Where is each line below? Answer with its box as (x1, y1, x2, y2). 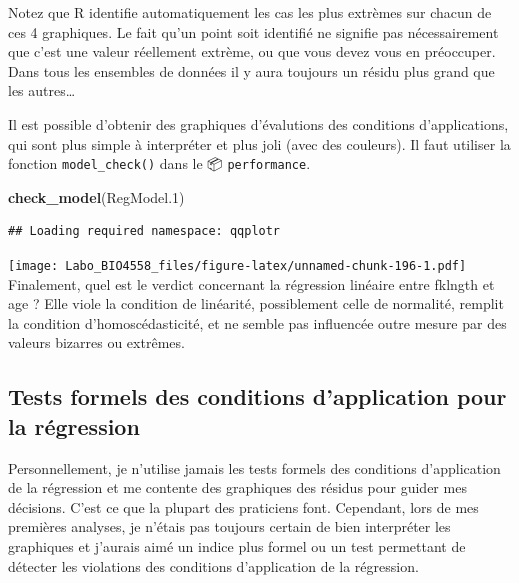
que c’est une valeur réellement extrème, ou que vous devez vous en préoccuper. (8, 41, 496, 62)
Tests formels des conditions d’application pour (8, 381, 507, 412)
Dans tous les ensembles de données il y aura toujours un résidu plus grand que (8, 60, 495, 81)
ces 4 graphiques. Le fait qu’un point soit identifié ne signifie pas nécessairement (8, 21, 499, 42)
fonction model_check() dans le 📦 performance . (8, 153, 311, 174)
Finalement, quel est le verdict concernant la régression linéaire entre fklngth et (8, 273, 495, 294)
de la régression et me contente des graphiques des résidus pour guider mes (8, 477, 467, 498)
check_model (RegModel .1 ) (8, 186, 185, 207)
